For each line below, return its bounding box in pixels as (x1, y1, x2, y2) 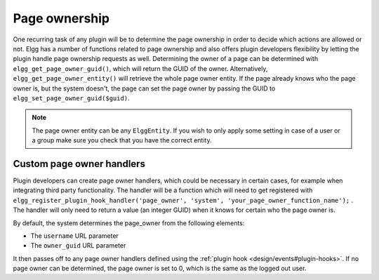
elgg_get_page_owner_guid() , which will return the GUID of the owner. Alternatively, (13, 64, 268, 73)
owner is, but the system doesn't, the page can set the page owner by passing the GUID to (13, 84, 276, 93)
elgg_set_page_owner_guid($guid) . (13, 93, 130, 102)
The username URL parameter (30, 232, 119, 240)
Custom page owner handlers (13, 158, 145, 170)
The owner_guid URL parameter (30, 241, 126, 250)
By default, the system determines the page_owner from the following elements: (13, 218, 245, 227)
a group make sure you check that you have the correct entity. (32, 136, 212, 145)
